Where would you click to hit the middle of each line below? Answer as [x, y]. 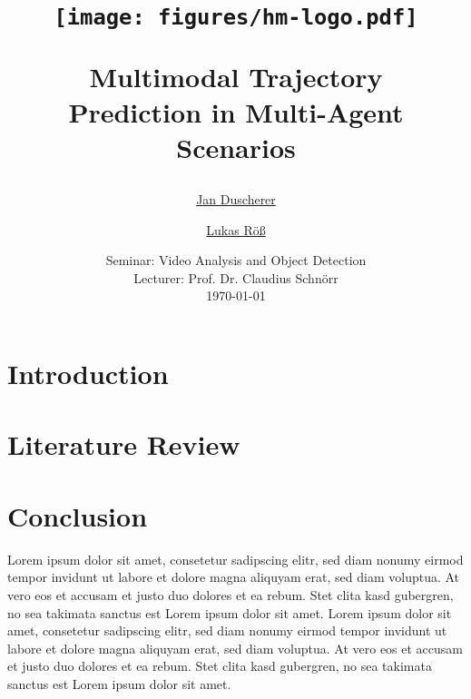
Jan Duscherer [236, 199]
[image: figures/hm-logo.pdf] [236, 18]
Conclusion [78, 515]
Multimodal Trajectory [236, 76]
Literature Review [124, 444]
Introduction [88, 374]
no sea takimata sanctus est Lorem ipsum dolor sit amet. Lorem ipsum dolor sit [230, 612]
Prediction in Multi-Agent [236, 111]
